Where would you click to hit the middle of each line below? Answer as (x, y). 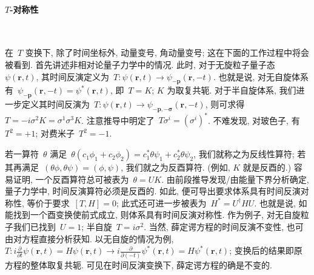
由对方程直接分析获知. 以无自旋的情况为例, (89, 238)
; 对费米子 (55, 133)
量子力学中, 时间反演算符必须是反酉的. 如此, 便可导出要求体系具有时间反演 (153, 191)
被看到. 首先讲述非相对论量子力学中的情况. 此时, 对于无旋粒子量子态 (140, 64)
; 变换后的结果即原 (266, 250)
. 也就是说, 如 (281, 202)
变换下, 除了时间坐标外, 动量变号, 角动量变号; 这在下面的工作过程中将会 (167, 53)
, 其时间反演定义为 (73, 76)
